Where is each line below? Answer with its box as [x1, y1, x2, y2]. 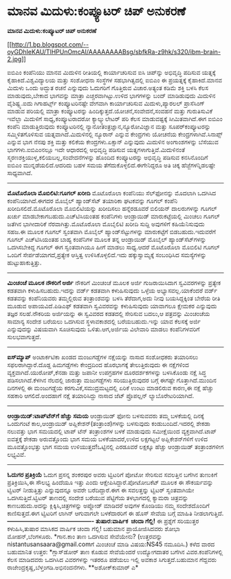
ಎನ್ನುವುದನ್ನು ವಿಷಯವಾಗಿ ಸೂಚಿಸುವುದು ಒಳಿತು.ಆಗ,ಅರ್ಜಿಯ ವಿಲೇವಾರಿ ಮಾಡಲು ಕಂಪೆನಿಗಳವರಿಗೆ [7, 325, 200, 333]
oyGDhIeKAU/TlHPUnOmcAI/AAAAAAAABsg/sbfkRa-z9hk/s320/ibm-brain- [7, 47, 221, 56]
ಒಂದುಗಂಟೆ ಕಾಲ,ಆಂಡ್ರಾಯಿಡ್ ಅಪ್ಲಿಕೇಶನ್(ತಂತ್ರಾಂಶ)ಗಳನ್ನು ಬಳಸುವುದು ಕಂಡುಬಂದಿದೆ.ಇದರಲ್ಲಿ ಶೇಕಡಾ [7, 419, 211, 427]
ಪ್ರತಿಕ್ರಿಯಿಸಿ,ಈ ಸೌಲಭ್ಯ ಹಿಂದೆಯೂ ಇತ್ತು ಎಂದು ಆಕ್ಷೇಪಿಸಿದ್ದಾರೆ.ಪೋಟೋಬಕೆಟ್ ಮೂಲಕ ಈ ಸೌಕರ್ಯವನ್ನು [7, 478, 214, 486]
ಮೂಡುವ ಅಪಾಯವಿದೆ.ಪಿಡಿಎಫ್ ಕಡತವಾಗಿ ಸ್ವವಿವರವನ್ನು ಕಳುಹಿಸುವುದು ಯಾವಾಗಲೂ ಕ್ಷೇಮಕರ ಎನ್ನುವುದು [7, 302, 217, 310]
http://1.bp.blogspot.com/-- [11, 40, 89, 48]
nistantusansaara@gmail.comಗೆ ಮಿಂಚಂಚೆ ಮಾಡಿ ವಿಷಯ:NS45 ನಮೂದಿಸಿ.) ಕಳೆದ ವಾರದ [7, 540, 215, 548]
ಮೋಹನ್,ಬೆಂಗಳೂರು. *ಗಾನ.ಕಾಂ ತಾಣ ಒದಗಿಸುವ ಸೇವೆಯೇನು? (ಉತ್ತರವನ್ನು [7, 532, 163, 541]
